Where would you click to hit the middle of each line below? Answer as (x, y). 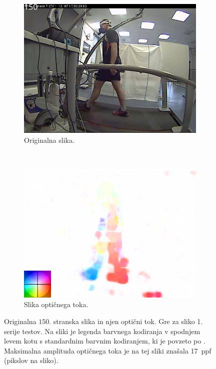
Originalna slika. (49, 140)
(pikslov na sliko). (31, 360)
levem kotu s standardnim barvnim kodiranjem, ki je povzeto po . (105, 341)
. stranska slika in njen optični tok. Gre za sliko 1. (126, 321)
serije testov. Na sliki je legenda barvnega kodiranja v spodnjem (102, 331)
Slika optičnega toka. (56, 304)
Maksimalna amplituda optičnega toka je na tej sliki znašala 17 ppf (108, 350)
